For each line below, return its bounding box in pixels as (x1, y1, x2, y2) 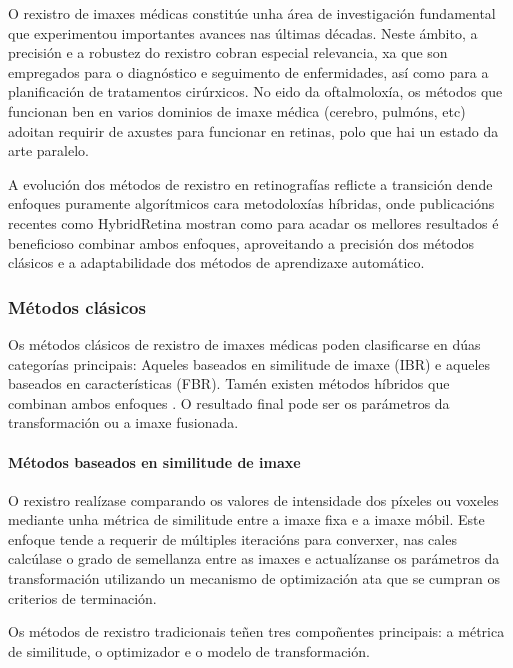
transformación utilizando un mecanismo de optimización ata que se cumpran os (8, 568, 500, 589)
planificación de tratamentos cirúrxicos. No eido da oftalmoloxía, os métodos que (8, 81, 503, 102)
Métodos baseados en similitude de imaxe (8, 451, 301, 472)
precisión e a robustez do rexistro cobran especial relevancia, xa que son (8, 42, 448, 63)
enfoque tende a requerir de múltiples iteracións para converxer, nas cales (8, 528, 457, 549)
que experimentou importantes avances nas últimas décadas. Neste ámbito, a (8, 22, 478, 43)
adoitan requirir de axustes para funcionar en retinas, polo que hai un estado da (8, 120, 499, 141)
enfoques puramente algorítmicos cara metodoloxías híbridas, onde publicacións (8, 193, 495, 214)
